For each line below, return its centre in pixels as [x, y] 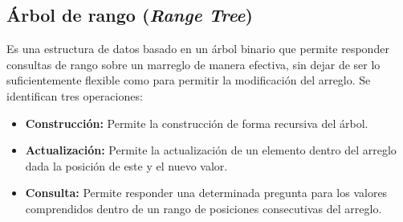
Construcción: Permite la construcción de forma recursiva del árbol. [197, 123]
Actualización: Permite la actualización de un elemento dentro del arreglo [211, 150]
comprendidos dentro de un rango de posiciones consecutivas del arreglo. [204, 208]
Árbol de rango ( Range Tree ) [130, 15]
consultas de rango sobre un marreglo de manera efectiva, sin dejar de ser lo [193, 64]
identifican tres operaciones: [75, 95]
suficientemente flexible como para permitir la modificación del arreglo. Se [189, 80]
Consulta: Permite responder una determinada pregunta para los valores [206, 193]
